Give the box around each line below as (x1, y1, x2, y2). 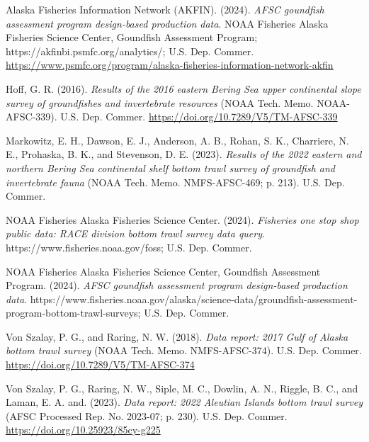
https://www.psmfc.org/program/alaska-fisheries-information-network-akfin (6, 57, 334, 72)
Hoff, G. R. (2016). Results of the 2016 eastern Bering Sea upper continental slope (6, 81, 361, 96)
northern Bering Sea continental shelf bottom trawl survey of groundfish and (6, 160, 336, 175)
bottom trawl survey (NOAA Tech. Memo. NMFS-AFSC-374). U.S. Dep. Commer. (6, 343, 362, 358)
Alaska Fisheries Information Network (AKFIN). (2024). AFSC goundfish (6, 2, 324, 16)
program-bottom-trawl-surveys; (6, 305, 141, 320)
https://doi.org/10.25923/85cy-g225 (6, 422, 161, 437)
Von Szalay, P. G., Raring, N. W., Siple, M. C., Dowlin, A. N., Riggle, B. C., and (6, 380, 358, 395)
